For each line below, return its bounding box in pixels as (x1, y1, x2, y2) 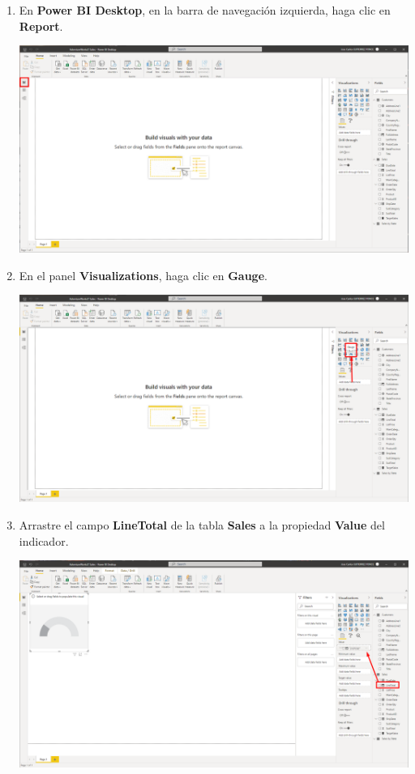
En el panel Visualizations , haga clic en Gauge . (19, 266, 267, 283)
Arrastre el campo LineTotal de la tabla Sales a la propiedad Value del (19, 517, 385, 534)
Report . (19, 17, 63, 34)
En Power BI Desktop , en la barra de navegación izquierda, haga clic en (19, 2, 391, 18)
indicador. (19, 532, 69, 549)
